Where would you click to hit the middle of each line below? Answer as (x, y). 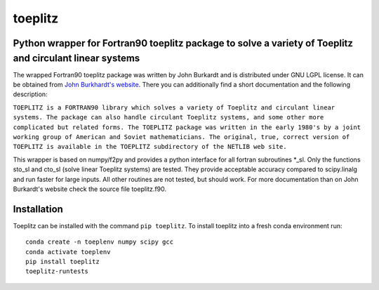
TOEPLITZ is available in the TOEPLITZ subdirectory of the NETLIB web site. (150, 147)
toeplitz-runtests (57, 271)
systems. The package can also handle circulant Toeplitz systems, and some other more (168, 117)
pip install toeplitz (62, 262)
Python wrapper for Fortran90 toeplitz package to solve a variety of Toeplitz (183, 43)
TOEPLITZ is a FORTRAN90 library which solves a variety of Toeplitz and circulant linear (174, 107)
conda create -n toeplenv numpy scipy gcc (100, 242)
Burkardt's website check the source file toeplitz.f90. (90, 189)
